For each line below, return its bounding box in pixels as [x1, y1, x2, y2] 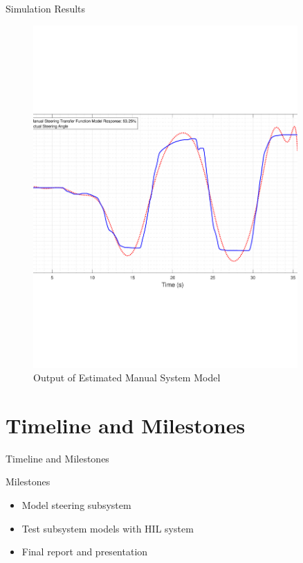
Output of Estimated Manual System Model [33, 370, 221, 385]
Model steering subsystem [21, 498, 131, 512]
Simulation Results [6, 1, 86, 15]
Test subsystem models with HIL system [21, 521, 194, 535]
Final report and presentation [21, 544, 148, 559]
